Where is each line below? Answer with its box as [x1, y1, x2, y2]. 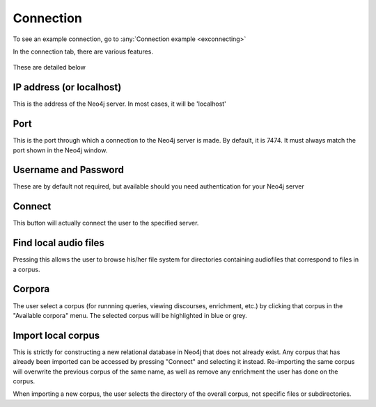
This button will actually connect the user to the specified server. [13, 219, 199, 228]
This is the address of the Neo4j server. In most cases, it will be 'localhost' [13, 99, 226, 108]
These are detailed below [13, 63, 86, 72]
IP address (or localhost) [13, 81, 122, 93]
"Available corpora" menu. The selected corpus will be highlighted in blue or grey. [13, 311, 247, 319]
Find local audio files [13, 237, 104, 249]
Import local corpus [13, 329, 100, 341]
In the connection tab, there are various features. [13, 47, 153, 56]
